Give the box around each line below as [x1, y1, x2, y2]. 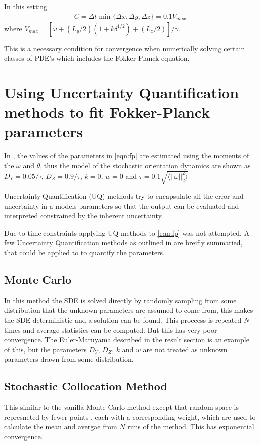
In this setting [4, 1, 48, 11]
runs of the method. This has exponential [127, 421, 254, 432]
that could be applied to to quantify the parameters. [4, 247, 165, 258]
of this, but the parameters [4, 344, 87, 354]
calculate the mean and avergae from [4, 421, 117, 432]
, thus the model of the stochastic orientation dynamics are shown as [40, 160, 251, 170]
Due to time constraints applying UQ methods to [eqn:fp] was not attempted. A [4, 227, 250, 238]
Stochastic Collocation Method [4, 378, 167, 394]
